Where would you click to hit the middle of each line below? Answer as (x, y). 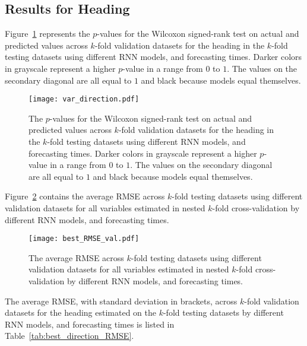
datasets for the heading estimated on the (80, 312)
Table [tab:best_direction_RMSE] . (69, 336)
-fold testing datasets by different (223, 312)
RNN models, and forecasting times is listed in (90, 324)
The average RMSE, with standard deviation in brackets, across (121, 301)
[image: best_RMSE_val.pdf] (84, 239)
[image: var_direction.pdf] (84, 99)
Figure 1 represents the (48, 34)
